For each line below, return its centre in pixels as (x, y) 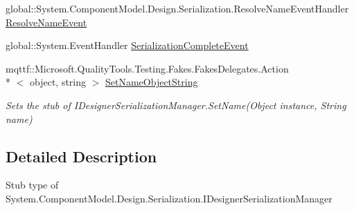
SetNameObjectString (152, 82)
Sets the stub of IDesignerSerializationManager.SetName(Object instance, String (176, 105)
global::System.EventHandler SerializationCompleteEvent (127, 45)
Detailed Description (81, 156)
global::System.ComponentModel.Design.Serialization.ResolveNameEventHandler (177, 8)
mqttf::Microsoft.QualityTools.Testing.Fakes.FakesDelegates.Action (147, 68)
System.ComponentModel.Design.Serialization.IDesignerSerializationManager (169, 198)
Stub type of (32, 185)
